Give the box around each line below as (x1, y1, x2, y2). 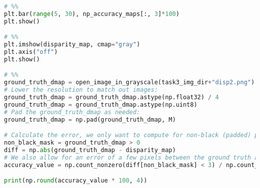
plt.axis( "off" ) (4, 48, 58, 56)
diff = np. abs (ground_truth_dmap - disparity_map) (4, 146, 176, 154)
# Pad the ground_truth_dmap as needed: (4, 108, 140, 116)
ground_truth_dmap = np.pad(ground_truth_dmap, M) (4, 116, 176, 123)
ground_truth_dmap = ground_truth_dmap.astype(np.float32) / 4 (4, 94, 219, 101)
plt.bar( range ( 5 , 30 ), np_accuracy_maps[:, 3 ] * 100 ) (4, 10, 179, 17)
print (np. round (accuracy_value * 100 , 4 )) (4, 177, 147, 185)
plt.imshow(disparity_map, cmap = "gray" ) (4, 41, 140, 48)
